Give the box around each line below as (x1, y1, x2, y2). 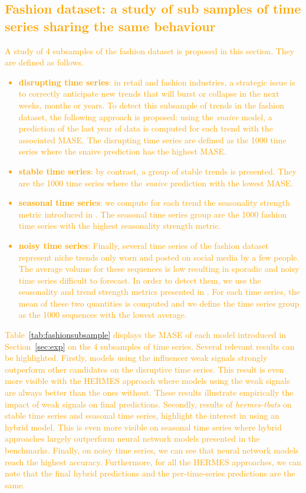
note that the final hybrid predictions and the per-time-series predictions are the (5, 467, 295, 479)
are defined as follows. (5, 56, 84, 68)
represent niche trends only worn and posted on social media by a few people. (18, 251, 300, 263)
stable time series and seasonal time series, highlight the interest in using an (5, 409, 279, 422)
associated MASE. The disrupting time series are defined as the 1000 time (18, 133, 287, 146)
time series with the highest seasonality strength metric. (18, 219, 221, 232)
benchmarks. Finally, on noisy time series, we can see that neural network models (5, 444, 299, 456)
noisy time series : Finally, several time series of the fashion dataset (18, 239, 269, 251)
